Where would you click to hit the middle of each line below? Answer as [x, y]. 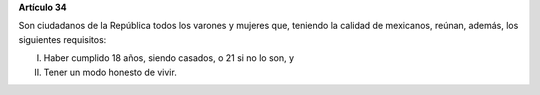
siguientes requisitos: [62, 39]
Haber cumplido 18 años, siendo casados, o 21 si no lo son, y [169, 58]
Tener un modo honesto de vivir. [110, 72]
